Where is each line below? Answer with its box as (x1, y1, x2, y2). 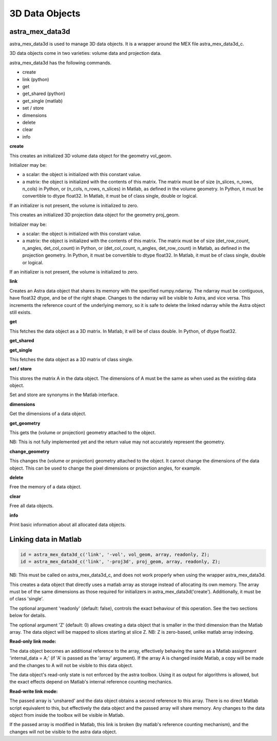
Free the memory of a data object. (9, 484, 82, 490)
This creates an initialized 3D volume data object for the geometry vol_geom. (9, 152, 172, 159)
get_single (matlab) (22, 98, 63, 104)
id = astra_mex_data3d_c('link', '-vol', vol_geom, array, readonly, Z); (20, 552, 210, 557)
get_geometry (9, 420, 41, 426)
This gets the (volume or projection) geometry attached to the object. (9, 430, 156, 436)
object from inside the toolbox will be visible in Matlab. (9, 712, 125, 718)
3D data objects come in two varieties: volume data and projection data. (9, 50, 162, 56)
